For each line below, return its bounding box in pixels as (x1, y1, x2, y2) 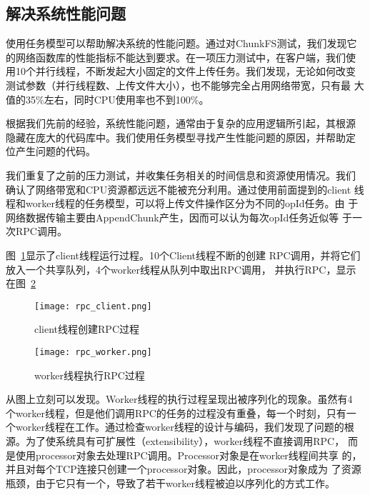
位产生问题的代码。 (6, 144, 96, 159)
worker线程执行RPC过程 (34, 367, 145, 382)
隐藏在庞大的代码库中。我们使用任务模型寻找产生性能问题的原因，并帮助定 (6, 129, 356, 144)
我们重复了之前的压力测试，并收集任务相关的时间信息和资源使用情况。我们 (6, 167, 356, 182)
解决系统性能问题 (6, 2, 126, 24)
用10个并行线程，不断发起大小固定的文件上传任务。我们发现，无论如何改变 (6, 64, 356, 79)
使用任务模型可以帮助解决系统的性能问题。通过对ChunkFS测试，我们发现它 (6, 36, 357, 51)
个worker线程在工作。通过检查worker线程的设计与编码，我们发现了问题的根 (6, 419, 354, 434)
